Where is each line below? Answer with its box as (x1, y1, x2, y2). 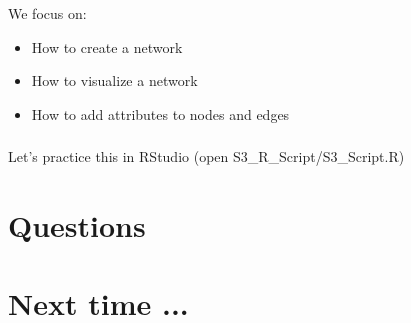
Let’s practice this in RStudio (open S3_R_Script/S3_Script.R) (8, 146, 405, 167)
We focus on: (8, 2, 87, 23)
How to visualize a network (31, 70, 198, 91)
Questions (8, 205, 146, 245)
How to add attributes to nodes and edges (31, 103, 290, 124)
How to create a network (31, 36, 183, 57)
